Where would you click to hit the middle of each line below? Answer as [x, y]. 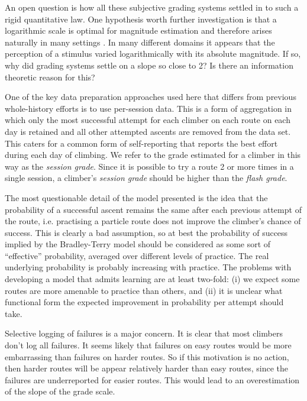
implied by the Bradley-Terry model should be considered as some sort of [138, 244]
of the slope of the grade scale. [60, 391]
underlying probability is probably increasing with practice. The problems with [148, 267]
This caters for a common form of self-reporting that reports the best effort [141, 143]
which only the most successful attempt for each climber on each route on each [148, 120]
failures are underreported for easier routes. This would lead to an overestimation [152, 379]
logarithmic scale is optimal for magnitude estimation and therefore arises [138, 30]
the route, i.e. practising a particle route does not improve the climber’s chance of [153, 221]
